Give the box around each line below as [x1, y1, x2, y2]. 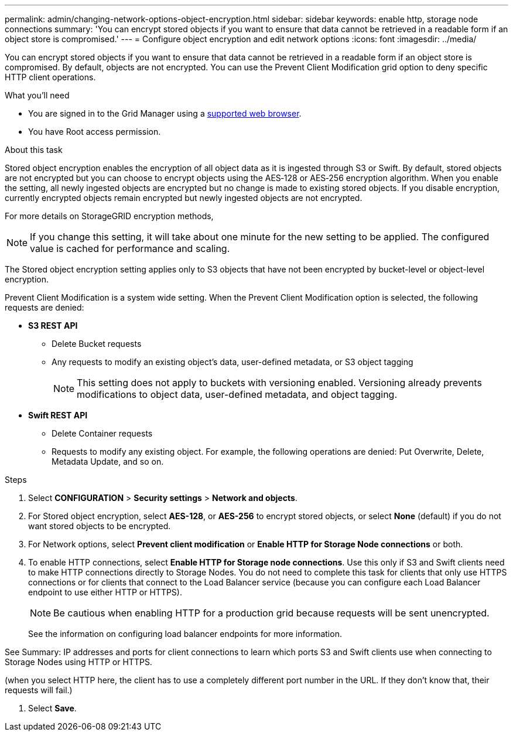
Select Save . [28, 703, 77, 713]
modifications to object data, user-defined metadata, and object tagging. [77, 389, 398, 400]
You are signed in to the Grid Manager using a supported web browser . [28, 108, 302, 118]
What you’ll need [5, 90, 70, 100]
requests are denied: [5, 302, 84, 312]
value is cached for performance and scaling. [30, 243, 230, 254]
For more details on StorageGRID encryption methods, [5, 211, 214, 221]
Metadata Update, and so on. [52, 456, 164, 466]
